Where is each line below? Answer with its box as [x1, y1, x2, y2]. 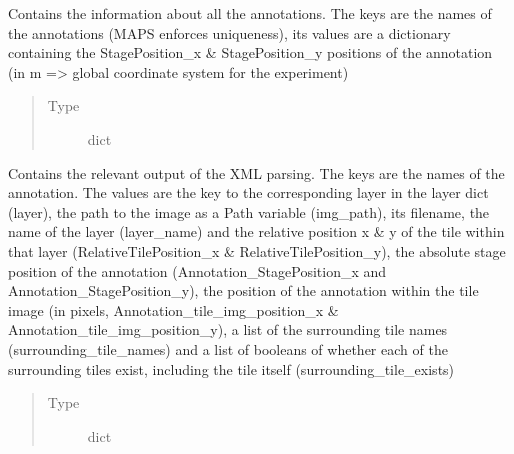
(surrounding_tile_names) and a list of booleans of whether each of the [8, 338, 448, 359]
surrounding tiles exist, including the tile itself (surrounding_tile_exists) [8, 358, 455, 379]
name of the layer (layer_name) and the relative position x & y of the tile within [8, 221, 505, 242]
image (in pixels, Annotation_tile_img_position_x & [8, 299, 339, 320]
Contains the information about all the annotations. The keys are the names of [8, 3, 492, 23]
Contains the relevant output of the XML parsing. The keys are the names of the [8, 162, 505, 183]
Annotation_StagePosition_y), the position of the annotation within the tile [8, 280, 479, 301]
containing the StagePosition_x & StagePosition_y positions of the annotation [8, 42, 493, 63]
